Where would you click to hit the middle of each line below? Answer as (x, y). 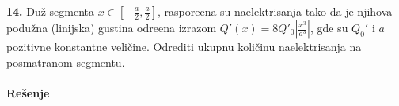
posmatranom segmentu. (66, 62)
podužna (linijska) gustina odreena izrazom (112, 27)
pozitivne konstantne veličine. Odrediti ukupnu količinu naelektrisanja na (184, 46)
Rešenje (28, 92)
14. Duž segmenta (51, 11)
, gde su (329, 27)
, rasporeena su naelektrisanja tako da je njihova (275, 11)
